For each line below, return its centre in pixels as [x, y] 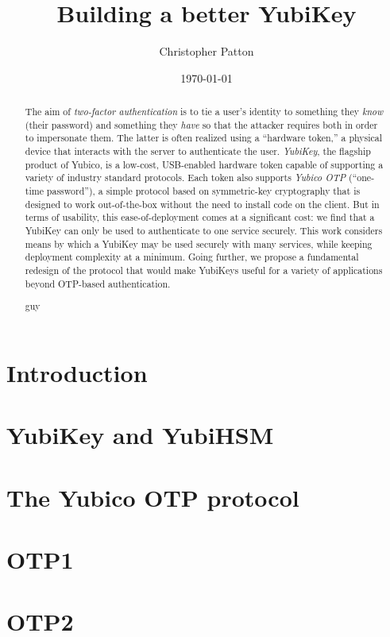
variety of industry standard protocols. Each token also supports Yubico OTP [185, 178]
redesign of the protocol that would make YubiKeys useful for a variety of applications [204, 270]
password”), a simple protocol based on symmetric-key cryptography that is [203, 191]
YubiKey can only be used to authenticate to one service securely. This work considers [204, 231]
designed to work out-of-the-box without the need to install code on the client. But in [202, 204]
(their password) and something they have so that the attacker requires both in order [201, 124]
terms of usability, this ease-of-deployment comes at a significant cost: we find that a [200, 217]
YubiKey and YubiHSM [140, 435]
